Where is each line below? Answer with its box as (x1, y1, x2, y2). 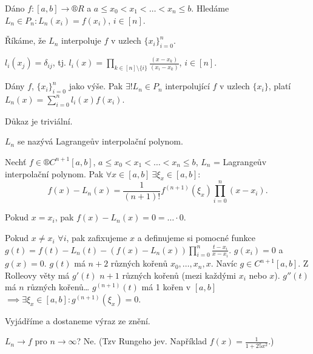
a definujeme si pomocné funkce (137, 231, 255, 244)
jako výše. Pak (69, 80, 123, 92)
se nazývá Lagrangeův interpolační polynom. (17, 135, 183, 148)
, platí (268, 80, 291, 92)
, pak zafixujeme (66, 231, 127, 244)
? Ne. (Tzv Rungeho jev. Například (76, 335, 207, 347)
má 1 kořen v (141, 281, 191, 293)
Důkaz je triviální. (5, 114, 73, 127)
